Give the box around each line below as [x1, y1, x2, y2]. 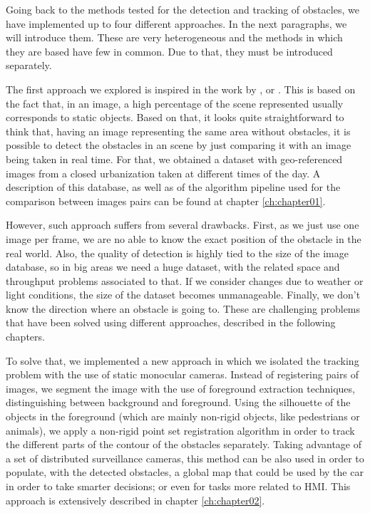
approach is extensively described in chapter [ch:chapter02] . [6, 492, 265, 507]
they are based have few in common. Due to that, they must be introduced [6, 43, 333, 58]
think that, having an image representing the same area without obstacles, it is [6, 123, 351, 138]
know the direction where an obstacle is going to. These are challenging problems [6, 301, 361, 316]
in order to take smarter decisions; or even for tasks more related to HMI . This [6, 479, 351, 493]
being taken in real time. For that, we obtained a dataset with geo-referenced [6, 151, 343, 166]
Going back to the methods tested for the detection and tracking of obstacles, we [6, 2, 359, 16]
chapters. [6, 329, 45, 344]
